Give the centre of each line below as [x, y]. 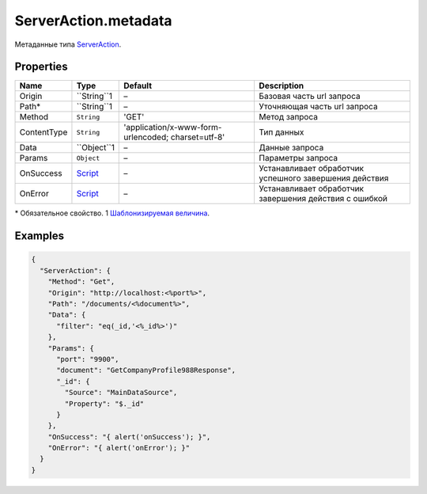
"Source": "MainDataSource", [121, 393]
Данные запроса [291, 148]
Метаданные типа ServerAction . [68, 44]
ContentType [43, 132]
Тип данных [282, 132]
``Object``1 [95, 148]
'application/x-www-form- [173, 127]
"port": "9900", [88, 359]
